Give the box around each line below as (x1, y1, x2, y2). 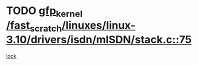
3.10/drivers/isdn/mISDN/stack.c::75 (6, 33, 192, 46)
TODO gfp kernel (6, 4, 83, 19)
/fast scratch (6, 19, 62, 34)
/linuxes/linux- (61, 19, 136, 32)
